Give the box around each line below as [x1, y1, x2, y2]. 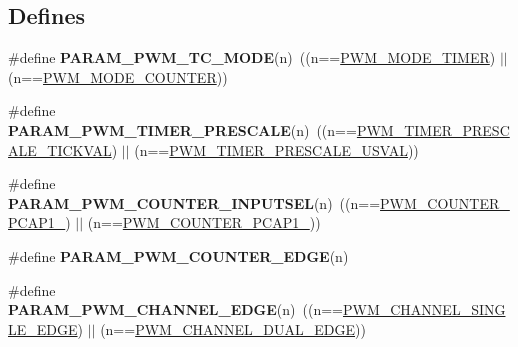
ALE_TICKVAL [8, 139, 112, 160]
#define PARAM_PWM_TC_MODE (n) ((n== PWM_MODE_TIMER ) [8, 47, 496, 68]
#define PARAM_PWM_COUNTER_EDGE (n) [8, 245, 349, 266]
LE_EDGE [8, 318, 78, 339]
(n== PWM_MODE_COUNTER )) [8, 66, 228, 87]
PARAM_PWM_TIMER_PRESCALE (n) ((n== [8, 119, 357, 140]
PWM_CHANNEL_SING [342, 299, 506, 320]
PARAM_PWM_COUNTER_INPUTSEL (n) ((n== [8, 192, 381, 213]
